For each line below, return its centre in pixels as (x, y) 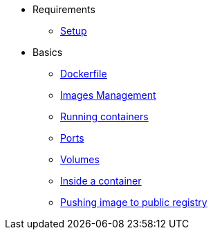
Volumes (80, 159)
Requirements (64, 9)
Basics (48, 52)
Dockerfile (84, 74)
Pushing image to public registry (134, 202)
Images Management (108, 95)
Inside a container (101, 181)
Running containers (104, 116)
